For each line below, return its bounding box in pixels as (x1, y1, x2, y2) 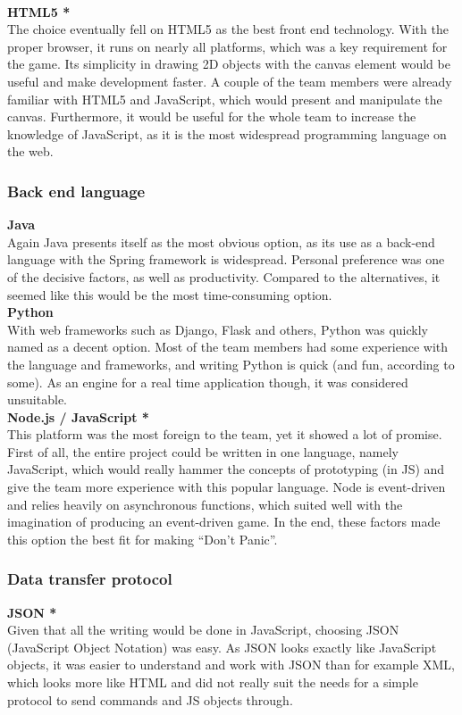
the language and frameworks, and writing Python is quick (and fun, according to (7, 354, 455, 373)
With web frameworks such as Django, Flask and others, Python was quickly (7, 320, 428, 338)
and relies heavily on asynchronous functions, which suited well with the (7, 495, 403, 513)
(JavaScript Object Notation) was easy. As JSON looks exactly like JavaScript (7, 637, 437, 656)
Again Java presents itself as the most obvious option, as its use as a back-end (7, 232, 435, 251)
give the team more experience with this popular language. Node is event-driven (7, 478, 446, 496)
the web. (7, 142, 54, 161)
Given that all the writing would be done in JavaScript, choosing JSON (7, 620, 399, 639)
